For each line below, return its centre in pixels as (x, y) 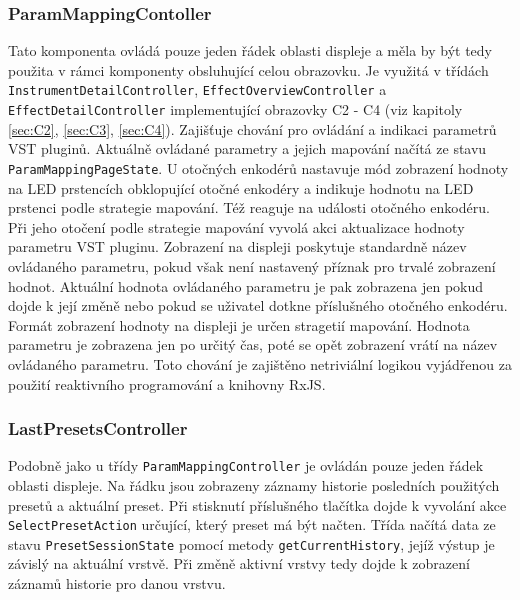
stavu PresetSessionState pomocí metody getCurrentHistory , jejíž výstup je (251, 543)
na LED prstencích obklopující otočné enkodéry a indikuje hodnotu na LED (241, 187)
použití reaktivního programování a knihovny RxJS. (167, 383)
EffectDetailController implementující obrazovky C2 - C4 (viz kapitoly (235, 109)
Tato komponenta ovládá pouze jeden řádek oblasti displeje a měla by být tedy (250, 50)
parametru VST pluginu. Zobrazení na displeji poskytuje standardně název (237, 246)
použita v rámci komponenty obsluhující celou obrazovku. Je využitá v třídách (248, 69)
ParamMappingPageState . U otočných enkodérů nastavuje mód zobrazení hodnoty (258, 167)
